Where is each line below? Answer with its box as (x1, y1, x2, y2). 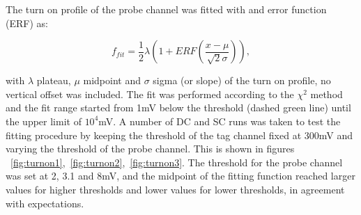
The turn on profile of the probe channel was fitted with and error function (6, 2, 327, 16)
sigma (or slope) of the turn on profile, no (153, 73, 331, 88)
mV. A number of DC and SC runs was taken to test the (98, 113, 341, 128)
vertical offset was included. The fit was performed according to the (6, 86, 294, 101)
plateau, (36, 73, 71, 88)
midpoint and (83, 73, 141, 88)
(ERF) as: (6, 15, 48, 30)
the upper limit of (6, 113, 82, 128)
